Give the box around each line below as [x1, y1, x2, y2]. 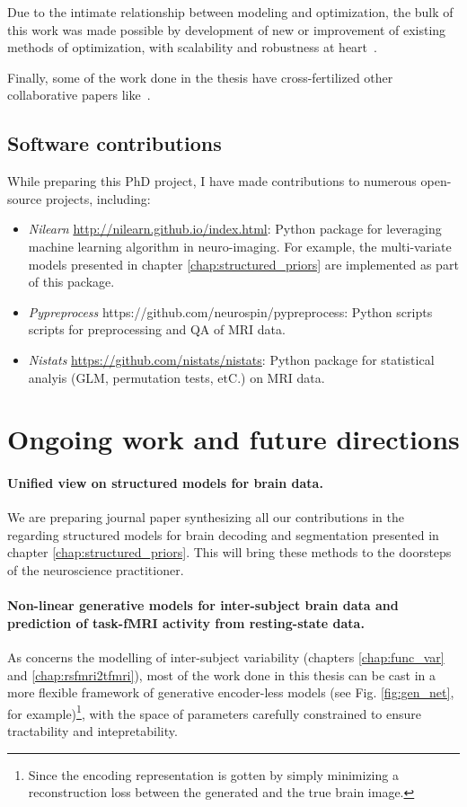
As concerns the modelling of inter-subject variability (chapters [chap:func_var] [7, 648, 445, 667]
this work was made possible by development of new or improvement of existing [7, 20, 446, 39]
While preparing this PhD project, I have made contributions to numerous [7, 172, 417, 191]
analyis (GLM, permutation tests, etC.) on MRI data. [28, 368, 325, 386]
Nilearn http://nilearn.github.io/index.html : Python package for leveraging [28, 219, 442, 238]
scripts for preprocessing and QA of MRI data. [28, 320, 286, 339]
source [7, 189, 42, 208]
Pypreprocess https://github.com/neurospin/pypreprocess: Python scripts [28, 302, 433, 321]
